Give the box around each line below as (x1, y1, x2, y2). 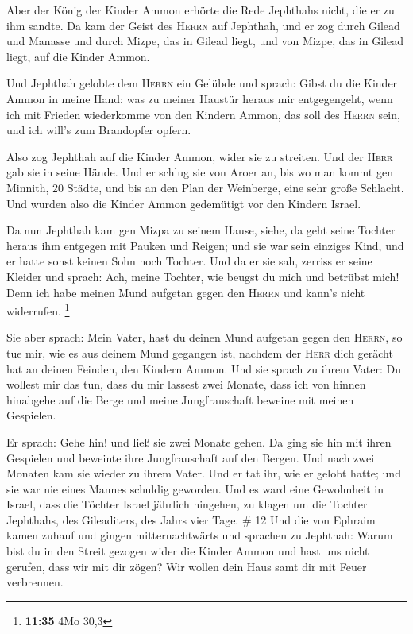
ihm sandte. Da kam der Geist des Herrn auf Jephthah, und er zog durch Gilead (6, 17, 400, 33)
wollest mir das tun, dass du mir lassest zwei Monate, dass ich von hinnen (6, 376, 366, 392)
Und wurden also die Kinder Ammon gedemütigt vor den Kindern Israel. (6, 195, 361, 211)
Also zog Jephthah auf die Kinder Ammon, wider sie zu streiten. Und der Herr (6, 148, 393, 164)
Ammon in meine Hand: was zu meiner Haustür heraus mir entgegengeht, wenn (6, 90, 393, 106)
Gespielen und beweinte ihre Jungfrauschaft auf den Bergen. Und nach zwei (6, 449, 375, 466)
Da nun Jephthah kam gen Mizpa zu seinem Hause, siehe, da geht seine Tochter (6, 222, 396, 238)
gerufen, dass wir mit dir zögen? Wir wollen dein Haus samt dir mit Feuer (6, 558, 367, 574)
